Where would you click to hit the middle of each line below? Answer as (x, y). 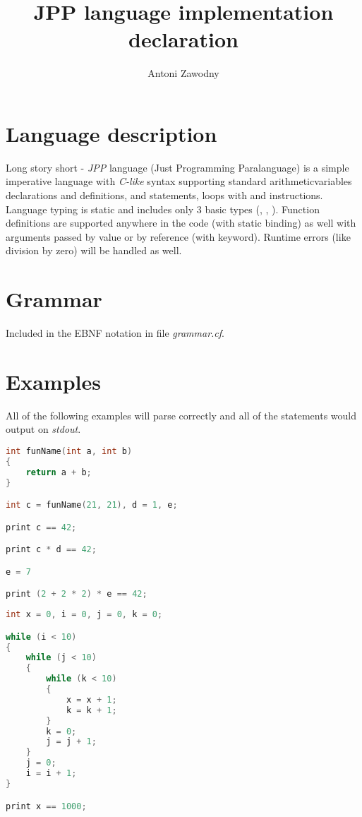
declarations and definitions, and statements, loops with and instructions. (164, 195)
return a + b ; (59, 472)
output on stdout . (43, 429)
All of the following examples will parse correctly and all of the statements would (181, 415)
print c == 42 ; (41, 527)
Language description (111, 133)
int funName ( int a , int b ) (69, 452)
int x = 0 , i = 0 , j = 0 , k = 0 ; (84, 615)
